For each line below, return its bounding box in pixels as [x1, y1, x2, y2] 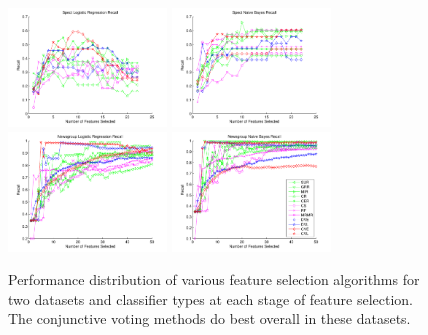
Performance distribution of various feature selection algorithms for [8, 269, 420, 290]
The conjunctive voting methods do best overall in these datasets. [8, 308, 411, 329]
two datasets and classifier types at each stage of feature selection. [8, 288, 413, 309]
